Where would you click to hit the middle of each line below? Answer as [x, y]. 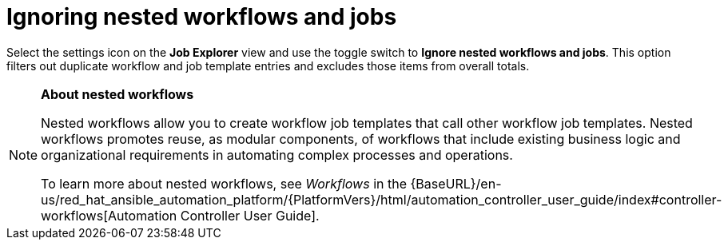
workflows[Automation [109, 215]
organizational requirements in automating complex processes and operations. [277, 155]
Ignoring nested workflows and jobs [202, 17]
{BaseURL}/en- [456, 183]
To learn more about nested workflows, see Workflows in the [224, 183]
